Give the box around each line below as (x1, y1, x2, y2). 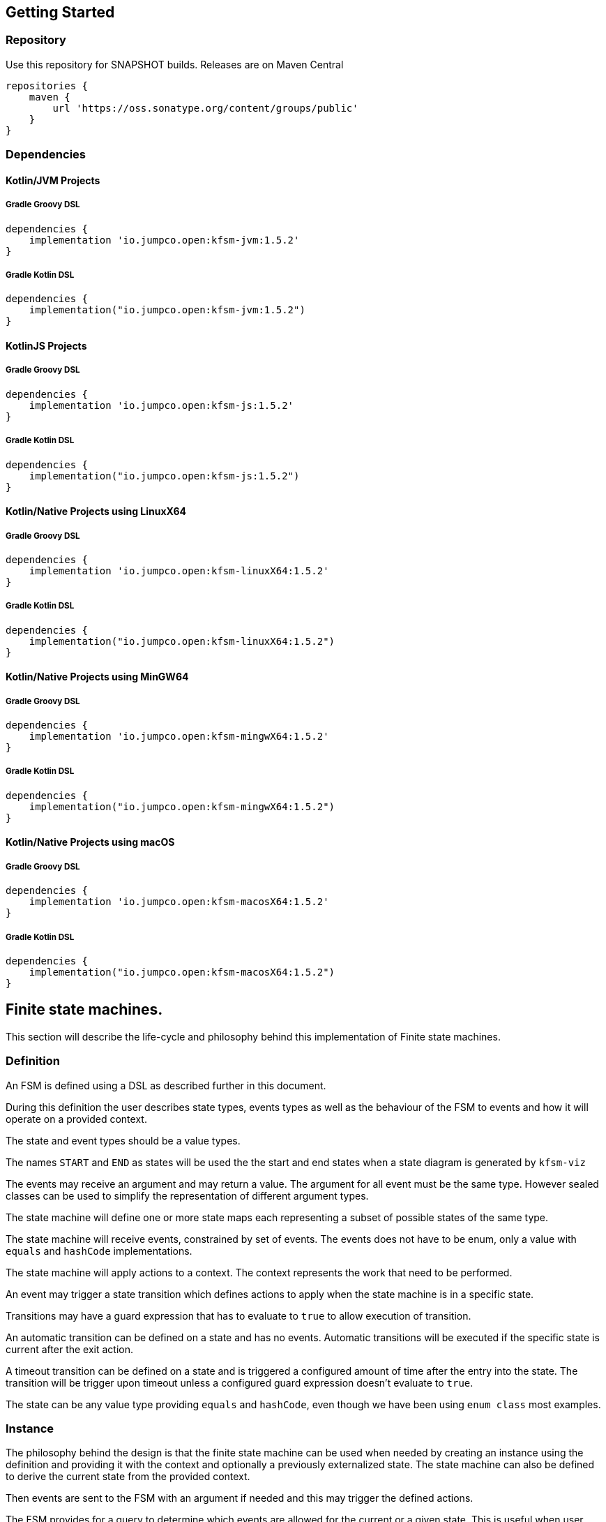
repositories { (6, 80, 89, 91)
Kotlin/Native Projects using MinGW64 (6, 671, 189, 683)
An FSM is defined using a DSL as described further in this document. (6, 1079, 326, 1091)
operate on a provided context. (6, 1112, 147, 1125)
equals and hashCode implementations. (6, 1244, 192, 1257)
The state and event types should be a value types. (6, 1134, 241, 1147)
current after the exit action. (6, 1343, 134, 1355)
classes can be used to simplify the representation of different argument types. (6, 1189, 369, 1202)
